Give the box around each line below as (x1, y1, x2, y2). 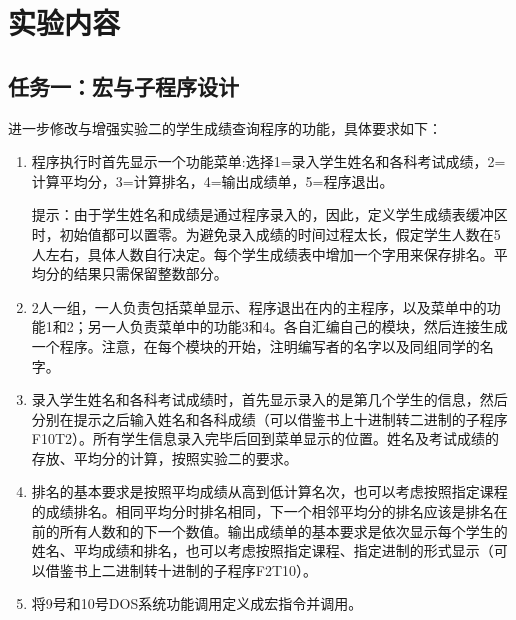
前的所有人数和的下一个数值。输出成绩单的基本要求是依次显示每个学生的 (31, 520, 508, 541)
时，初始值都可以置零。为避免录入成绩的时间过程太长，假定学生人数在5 (31, 223, 501, 244)
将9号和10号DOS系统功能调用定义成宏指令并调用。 (31, 593, 363, 614)
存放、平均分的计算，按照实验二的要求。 (31, 447, 298, 468)
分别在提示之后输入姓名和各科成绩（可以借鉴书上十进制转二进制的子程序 (31, 408, 508, 429)
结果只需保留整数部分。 (73, 263, 228, 284)
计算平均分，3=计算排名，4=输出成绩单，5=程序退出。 (31, 170, 394, 191)
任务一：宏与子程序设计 (8, 70, 239, 101)
